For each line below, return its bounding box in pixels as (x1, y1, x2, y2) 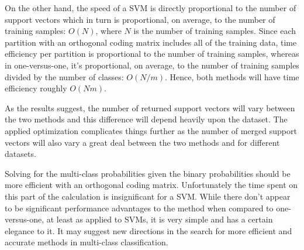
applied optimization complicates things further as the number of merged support (5, 124, 297, 136)
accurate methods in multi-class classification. (5, 236, 168, 248)
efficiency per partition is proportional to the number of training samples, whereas (5, 47, 299, 60)
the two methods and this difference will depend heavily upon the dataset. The (5, 113, 288, 125)
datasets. (5, 148, 36, 160)
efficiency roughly (5, 82, 67, 94)
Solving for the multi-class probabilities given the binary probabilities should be (5, 167, 291, 179)
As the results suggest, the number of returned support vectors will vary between (5, 101, 295, 114)
